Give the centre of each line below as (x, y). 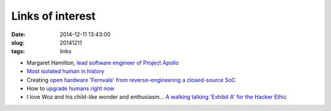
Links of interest (54, 16)
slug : (18, 42)
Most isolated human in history (66, 71)
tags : (18, 52)
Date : (18, 34)
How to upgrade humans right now (70, 88)
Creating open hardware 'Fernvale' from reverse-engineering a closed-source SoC (131, 80)
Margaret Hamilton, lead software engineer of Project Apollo (103, 63)
